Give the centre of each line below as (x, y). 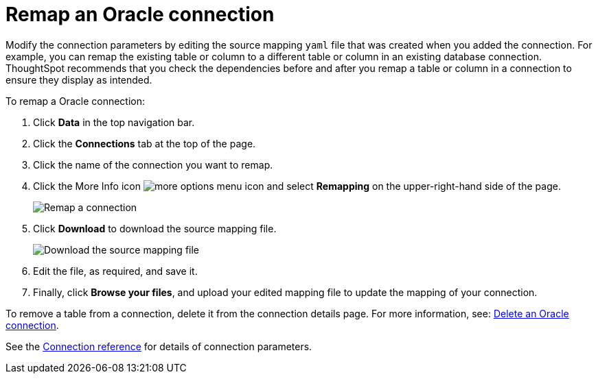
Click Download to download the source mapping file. (155, 228)
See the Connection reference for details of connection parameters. (159, 346)
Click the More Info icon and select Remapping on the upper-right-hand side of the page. (297, 186)
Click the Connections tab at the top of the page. (145, 143)
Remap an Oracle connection (140, 14)
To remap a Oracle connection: (75, 101)
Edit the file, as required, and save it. (115, 271)
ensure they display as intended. (79, 80)
